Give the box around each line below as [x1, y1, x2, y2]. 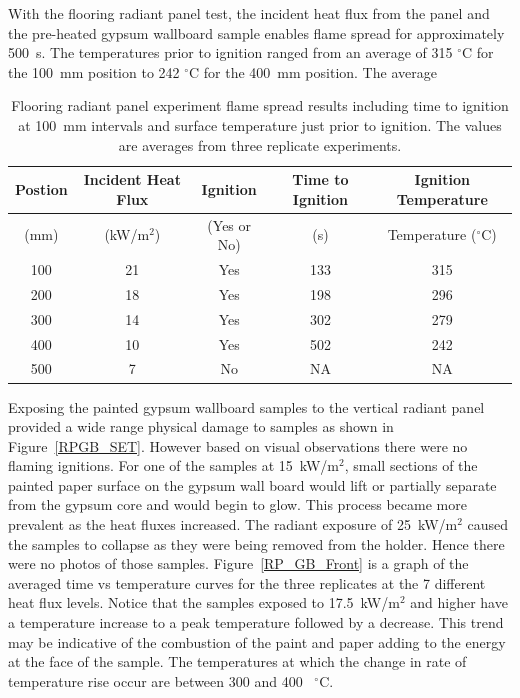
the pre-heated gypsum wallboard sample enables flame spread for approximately [8, 22, 505, 43]
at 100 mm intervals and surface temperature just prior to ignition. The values [18, 114, 502, 135]
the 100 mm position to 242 [8, 61, 180, 82]
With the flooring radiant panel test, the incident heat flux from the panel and [8, 3, 490, 23]
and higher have [410, 592, 508, 613]
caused [467, 514, 509, 535]
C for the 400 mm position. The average [189, 61, 437, 82]
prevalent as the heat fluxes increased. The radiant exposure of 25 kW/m [8, 514, 458, 535]
